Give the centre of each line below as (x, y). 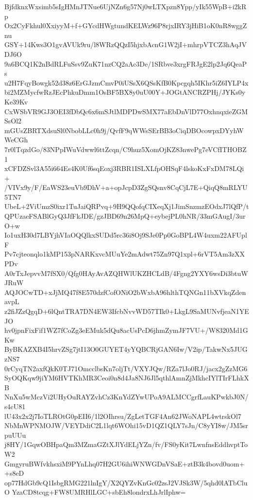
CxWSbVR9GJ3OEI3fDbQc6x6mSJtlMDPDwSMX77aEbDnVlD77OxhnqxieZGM (126, 111)
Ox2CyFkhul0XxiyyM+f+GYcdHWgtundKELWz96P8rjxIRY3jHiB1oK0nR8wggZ (126, 26)
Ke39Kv (16, 101)
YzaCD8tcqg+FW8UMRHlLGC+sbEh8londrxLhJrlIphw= (99, 492)
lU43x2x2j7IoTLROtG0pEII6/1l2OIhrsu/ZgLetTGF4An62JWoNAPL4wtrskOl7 (123, 416)
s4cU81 (15, 406)
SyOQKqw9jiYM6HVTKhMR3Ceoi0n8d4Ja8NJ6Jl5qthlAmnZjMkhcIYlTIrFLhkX (127, 378)
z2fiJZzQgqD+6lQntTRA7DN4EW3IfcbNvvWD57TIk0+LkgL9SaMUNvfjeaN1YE (127, 311)
